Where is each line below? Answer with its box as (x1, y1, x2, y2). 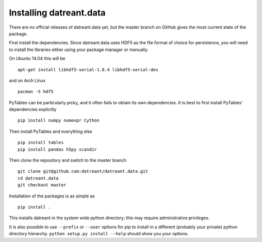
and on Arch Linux (9, 78, 46, 83)
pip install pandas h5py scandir (17, 146, 97, 152)
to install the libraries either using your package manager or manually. (9, 47, 149, 52)
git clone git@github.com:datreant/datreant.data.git (17, 169, 148, 174)
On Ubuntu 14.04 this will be (9, 56, 65, 62)
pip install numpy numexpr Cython (17, 118, 99, 123)
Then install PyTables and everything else (9, 129, 92, 134)
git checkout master (17, 182, 66, 188)
